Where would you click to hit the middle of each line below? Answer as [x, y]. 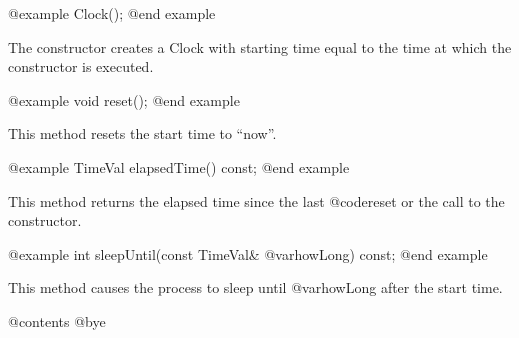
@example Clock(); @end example [112, 13]
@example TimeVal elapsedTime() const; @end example [179, 166]
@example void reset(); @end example [124, 99]
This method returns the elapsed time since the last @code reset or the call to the [256, 200]
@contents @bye [57, 320]
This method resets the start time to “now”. [142, 133]
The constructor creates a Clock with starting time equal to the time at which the [260, 46]
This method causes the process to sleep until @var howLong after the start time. [255, 287]
